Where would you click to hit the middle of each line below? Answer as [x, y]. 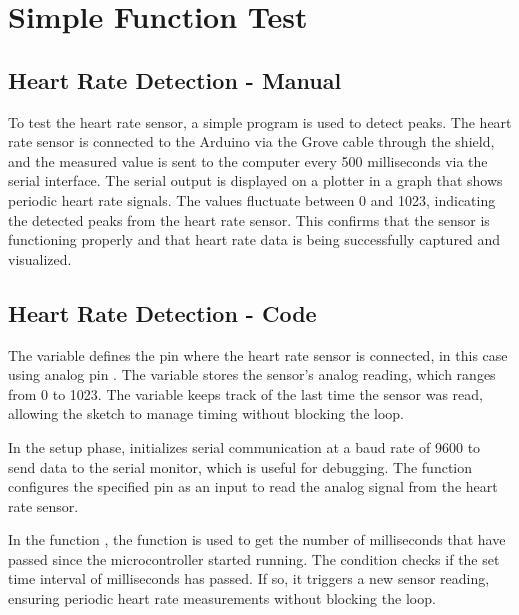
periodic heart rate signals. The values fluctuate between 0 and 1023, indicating [252, 199]
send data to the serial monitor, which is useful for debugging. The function [240, 466]
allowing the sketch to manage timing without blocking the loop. [206, 413]
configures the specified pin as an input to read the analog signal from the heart [253, 486]
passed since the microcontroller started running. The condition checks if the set [254, 558]
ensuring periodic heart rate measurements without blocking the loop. [222, 598]
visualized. [40, 258]
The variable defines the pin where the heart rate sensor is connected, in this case [258, 354]
